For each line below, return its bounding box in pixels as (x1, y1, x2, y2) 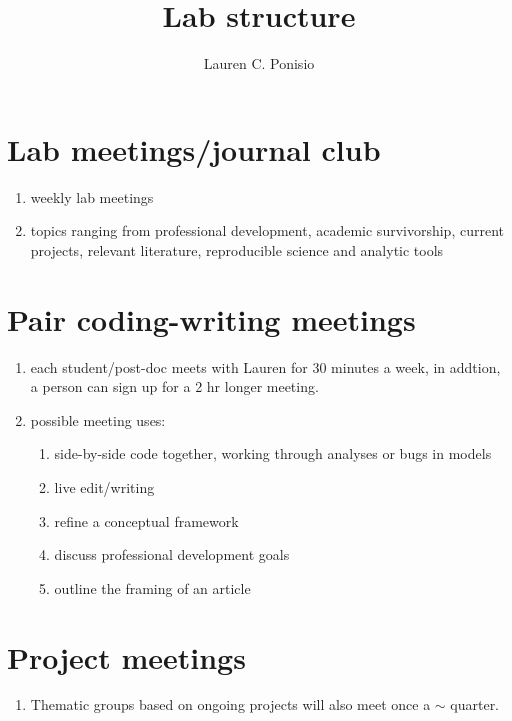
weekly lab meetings (30, 186, 154, 207)
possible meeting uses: (30, 409, 166, 430)
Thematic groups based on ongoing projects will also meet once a (30, 694, 431, 715)
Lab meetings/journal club (7, 128, 381, 169)
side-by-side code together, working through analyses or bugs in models (54, 443, 492, 464)
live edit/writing (54, 476, 155, 497)
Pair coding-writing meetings (7, 298, 416, 339)
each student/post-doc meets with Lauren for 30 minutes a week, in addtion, (30, 356, 501, 377)
